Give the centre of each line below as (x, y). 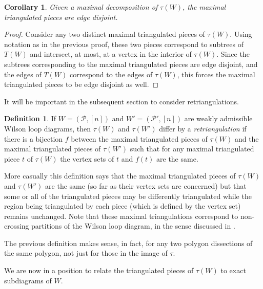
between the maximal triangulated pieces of (139, 138)
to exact (233, 270)
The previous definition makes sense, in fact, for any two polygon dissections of (128, 243)
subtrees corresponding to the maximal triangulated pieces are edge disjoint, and (131, 64)
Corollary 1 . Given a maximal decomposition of (81, 7)
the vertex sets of (87, 158)
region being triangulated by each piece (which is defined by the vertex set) (123, 206)
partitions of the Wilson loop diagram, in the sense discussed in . (133, 226)
